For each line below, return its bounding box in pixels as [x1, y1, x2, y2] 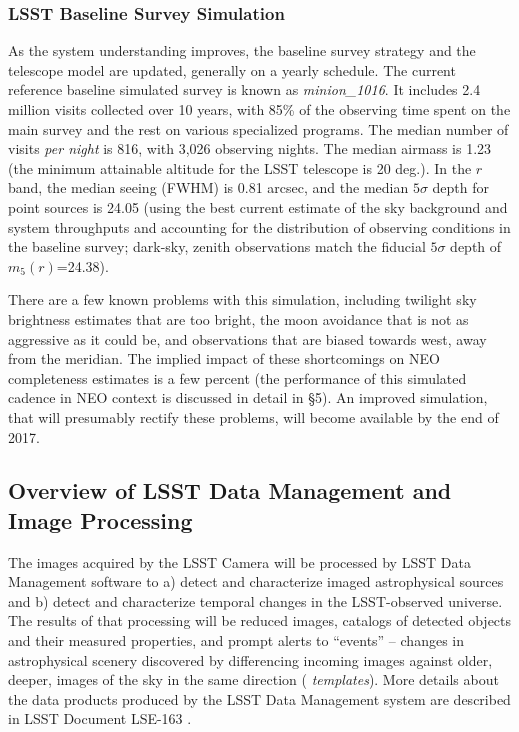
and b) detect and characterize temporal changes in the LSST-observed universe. [8, 590, 503, 611]
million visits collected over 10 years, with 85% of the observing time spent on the [8, 99, 511, 119]
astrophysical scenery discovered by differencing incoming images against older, [8, 649, 493, 670]
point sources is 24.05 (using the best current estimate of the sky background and [8, 196, 508, 217]
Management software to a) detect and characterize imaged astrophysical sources [8, 571, 504, 592]
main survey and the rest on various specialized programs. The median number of [8, 118, 509, 139]
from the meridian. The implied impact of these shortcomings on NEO [8, 348, 440, 369]
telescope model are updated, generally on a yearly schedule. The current [8, 59, 456, 80]
